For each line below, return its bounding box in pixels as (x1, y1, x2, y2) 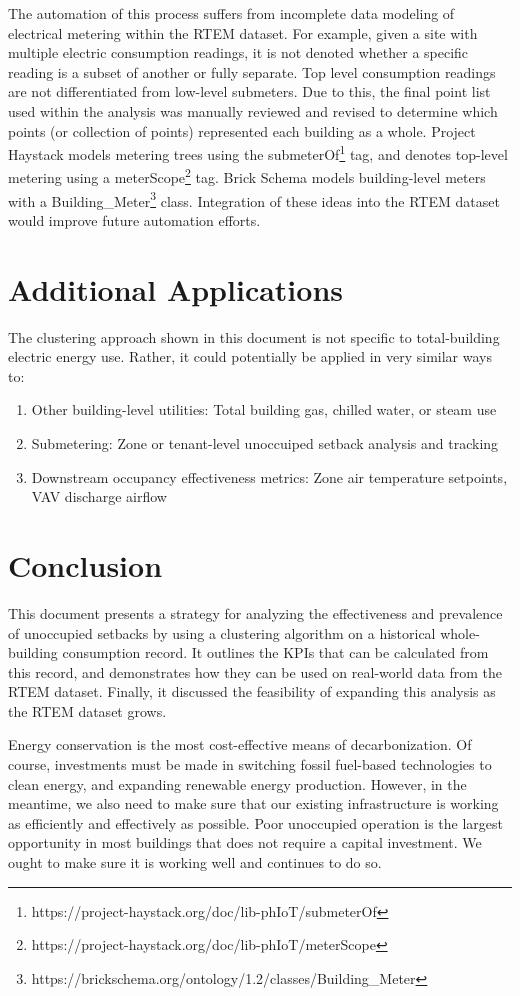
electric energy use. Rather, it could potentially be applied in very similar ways (8, 346, 493, 367)
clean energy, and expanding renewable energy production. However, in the (8, 773, 467, 794)
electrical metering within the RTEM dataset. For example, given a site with (8, 22, 478, 43)
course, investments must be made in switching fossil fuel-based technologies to (8, 754, 492, 775)
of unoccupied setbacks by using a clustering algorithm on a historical (8, 622, 436, 643)
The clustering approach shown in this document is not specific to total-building (8, 326, 500, 347)
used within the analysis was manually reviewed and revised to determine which (8, 100, 498, 121)
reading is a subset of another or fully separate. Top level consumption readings (8, 61, 496, 82)
